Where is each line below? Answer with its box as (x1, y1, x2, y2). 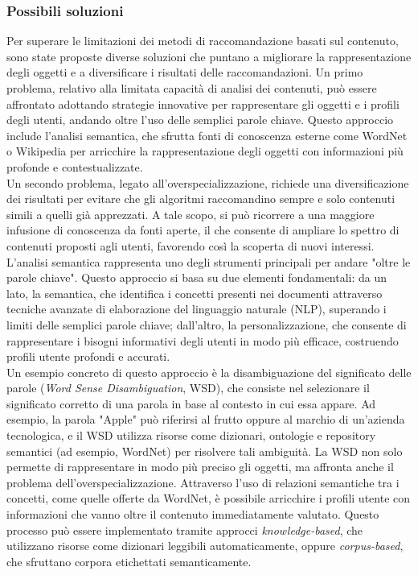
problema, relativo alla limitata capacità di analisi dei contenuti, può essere (6, 80, 377, 96)
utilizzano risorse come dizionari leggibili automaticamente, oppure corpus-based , (6, 537, 404, 554)
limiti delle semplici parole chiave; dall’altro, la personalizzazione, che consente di (6, 316, 407, 333)
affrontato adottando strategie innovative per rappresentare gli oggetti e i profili (6, 95, 400, 112)
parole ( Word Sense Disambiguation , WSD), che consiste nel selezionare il (6, 379, 370, 396)
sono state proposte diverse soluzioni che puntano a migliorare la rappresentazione (6, 48, 412, 64)
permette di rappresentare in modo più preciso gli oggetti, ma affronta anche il (6, 458, 394, 475)
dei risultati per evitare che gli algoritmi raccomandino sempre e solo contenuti (6, 190, 395, 207)
